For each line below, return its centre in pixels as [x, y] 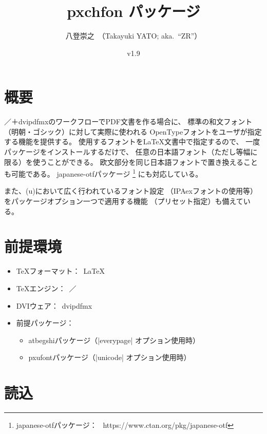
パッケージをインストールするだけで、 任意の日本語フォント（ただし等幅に [131, 152]
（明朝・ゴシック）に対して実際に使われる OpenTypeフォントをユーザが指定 [133, 131]
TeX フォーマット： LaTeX [60, 271]
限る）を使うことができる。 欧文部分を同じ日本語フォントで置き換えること [131, 162]
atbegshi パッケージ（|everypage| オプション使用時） [114, 340]
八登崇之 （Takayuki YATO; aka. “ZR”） [133, 36]
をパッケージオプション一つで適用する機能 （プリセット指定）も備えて [124, 201]
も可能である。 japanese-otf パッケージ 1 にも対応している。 [103, 173]
